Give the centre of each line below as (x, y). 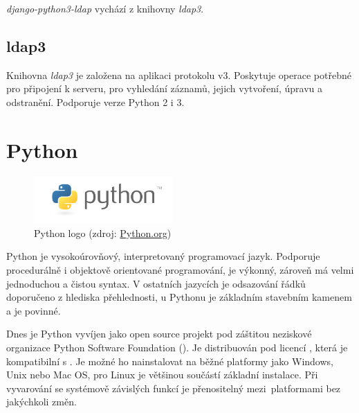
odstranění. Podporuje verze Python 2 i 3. (95, 102)
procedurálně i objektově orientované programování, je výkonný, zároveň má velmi (180, 270)
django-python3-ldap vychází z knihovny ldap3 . (105, 8)
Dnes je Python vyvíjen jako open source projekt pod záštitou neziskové (159, 334)
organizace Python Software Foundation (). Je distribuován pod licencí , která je (177, 347)
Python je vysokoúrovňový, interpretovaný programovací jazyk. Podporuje (163, 256)
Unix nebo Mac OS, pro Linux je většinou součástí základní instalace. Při (162, 375)
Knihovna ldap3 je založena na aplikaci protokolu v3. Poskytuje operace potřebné (179, 74)
